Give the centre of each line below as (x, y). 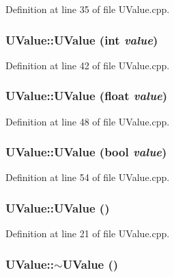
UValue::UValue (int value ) (82, 39)
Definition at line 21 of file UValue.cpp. (88, 233)
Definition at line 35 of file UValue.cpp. (88, 9)
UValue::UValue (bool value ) (86, 152)
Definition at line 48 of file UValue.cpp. (88, 121)
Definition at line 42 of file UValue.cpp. (88, 65)
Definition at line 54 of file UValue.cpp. (88, 177)
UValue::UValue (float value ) (87, 96)
